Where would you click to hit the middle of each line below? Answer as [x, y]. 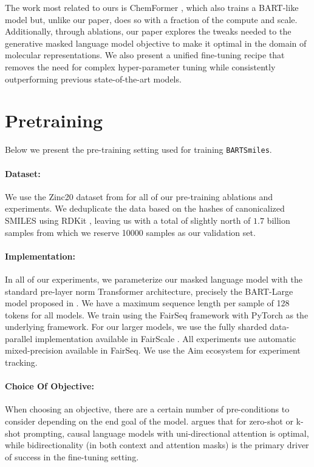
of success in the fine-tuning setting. [72, 456]
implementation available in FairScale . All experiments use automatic [166, 338]
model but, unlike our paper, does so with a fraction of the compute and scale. [151, 19]
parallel [19, 338]
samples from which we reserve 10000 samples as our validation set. [130, 232]
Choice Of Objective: [49, 386]
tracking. [21, 362]
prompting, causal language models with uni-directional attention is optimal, [166, 433]
